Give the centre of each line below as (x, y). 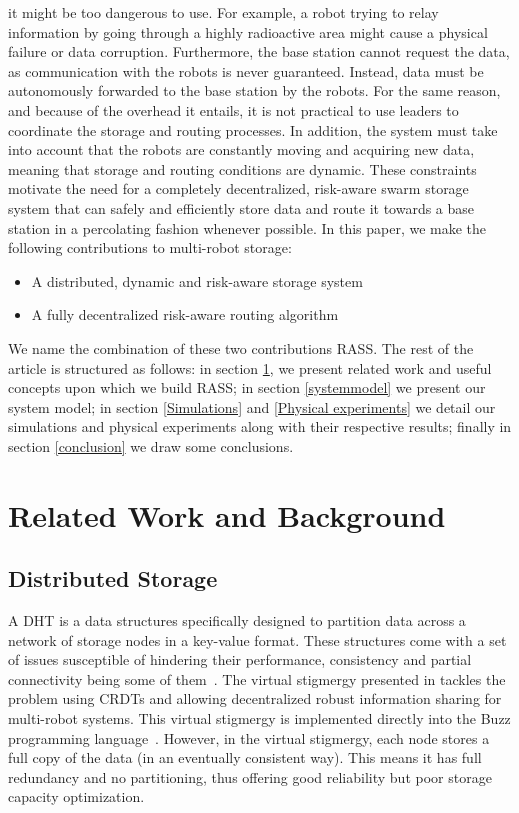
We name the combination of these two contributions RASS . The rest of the (241, 347)
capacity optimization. (76, 796)
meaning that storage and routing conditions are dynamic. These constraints (242, 168)
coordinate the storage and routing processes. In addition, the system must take (253, 129)
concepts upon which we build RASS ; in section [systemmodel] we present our (247, 387)
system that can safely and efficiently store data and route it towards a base (241, 207)
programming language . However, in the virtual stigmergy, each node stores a (249, 737)
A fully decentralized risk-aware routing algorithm (185, 314)
